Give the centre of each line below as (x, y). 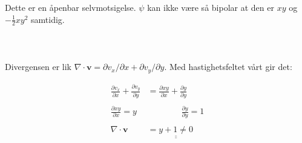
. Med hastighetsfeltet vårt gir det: (228, 67)
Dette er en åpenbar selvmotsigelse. (71, 7)
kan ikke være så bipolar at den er (211, 7)
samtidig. (48, 19)
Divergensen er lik (38, 67)
